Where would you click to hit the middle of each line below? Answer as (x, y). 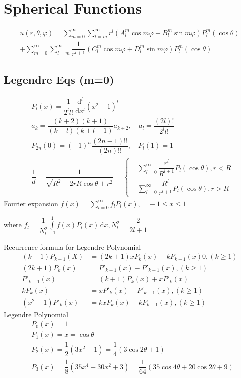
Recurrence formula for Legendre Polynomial (73, 247)
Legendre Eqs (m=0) (59, 79)
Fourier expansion (31, 203)
